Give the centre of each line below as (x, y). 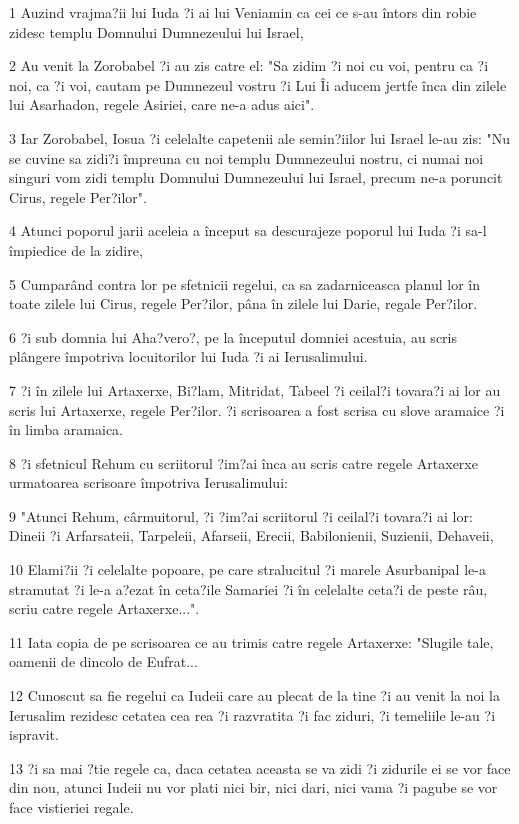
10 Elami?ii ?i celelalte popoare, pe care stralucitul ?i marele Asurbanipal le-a (247, 569)
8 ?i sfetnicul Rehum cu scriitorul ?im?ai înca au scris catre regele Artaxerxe (243, 462)
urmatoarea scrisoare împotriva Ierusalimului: (148, 482)
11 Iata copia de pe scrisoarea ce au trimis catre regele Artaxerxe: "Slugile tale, (251, 641)
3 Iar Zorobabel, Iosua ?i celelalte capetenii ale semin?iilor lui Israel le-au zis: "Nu (260, 137)
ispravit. (34, 734)
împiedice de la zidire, (76, 249)
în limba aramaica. (66, 429)
